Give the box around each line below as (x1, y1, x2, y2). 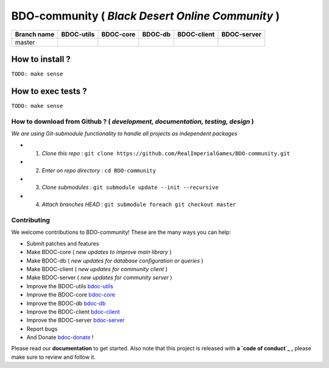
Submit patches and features (26, 239, 99, 247)
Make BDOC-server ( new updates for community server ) (26, 274, 172, 281)
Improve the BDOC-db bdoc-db (26, 299, 106, 307)
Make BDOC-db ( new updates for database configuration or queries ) (26, 257, 203, 264)
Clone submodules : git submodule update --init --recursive (41, 183, 219, 191)
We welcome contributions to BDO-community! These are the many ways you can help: (11, 228, 232, 236)
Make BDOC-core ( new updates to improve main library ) (26, 249, 172, 256)
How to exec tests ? (11, 86, 87, 96)
